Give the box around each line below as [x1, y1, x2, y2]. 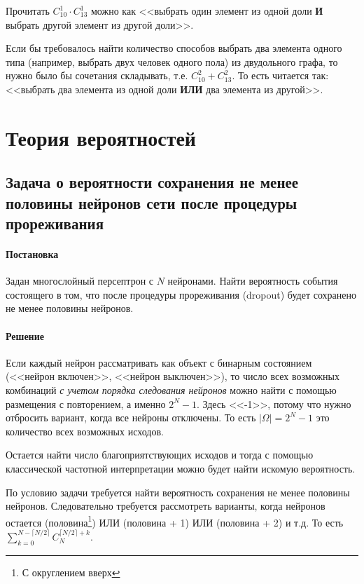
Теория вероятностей [6, 123, 196, 151]
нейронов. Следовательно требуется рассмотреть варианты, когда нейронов [6, 498, 325, 513]
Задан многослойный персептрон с [6, 273, 154, 288]
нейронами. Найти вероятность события [167, 273, 338, 288]
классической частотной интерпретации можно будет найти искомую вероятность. [6, 461, 356, 476]
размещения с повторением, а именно [6, 396, 166, 411]
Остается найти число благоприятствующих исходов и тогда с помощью [6, 447, 314, 462]
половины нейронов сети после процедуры [6, 191, 297, 213]
